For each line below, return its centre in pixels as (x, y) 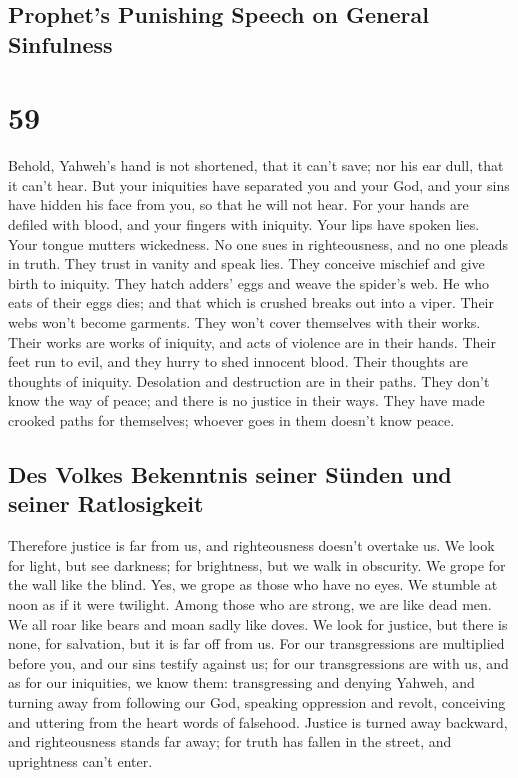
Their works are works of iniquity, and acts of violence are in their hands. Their (252, 341)
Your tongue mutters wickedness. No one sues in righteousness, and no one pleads (258, 243)
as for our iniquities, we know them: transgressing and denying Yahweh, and (241, 682)
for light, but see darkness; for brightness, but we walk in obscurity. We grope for (257, 564)
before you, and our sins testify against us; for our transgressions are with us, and (258, 662)
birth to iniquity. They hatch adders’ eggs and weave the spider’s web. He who (249, 282)
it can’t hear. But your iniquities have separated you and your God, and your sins (259, 184)
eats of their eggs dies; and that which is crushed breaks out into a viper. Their (251, 302)
